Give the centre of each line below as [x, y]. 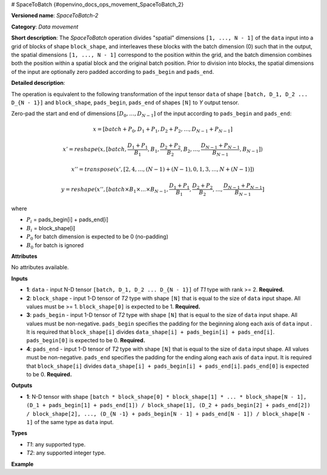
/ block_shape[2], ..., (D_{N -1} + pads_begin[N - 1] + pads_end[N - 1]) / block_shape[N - [169, 414]
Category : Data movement [45, 27]
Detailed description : [38, 83]
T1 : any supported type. [56, 444]
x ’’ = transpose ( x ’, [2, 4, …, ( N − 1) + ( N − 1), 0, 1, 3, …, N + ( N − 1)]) [163, 169]
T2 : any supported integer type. [66, 453]
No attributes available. [40, 267]
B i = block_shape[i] [51, 229]
